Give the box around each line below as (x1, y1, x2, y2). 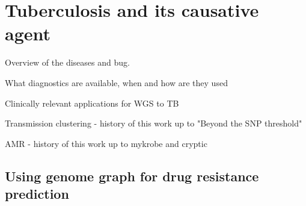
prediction (5, 184, 69, 203)
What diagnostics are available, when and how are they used (5, 76, 228, 89)
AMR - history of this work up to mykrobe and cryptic (5, 137, 207, 149)
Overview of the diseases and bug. (5, 56, 130, 69)
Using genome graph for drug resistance (5, 166, 259, 185)
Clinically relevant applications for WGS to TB (5, 96, 179, 109)
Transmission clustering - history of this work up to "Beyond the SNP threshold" (5, 117, 302, 130)
